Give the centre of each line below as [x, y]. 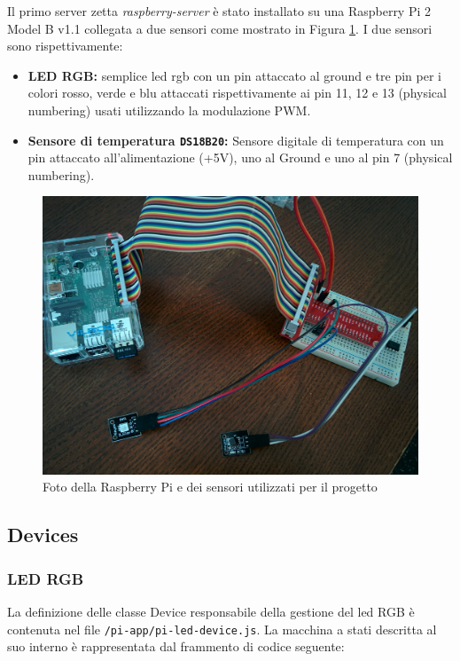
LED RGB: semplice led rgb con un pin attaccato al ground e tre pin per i [234, 75]
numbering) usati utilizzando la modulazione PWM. [169, 110]
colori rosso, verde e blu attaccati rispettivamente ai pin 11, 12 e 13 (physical [237, 93]
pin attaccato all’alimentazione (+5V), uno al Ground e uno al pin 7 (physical [240, 157]
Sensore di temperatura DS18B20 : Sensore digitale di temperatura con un [236, 140]
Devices [43, 535]
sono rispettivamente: [65, 46]
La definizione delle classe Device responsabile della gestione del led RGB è [211, 612]
